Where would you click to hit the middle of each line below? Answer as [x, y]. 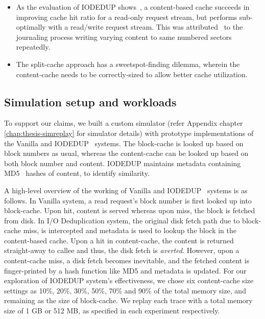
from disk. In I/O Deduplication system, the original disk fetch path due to [122, 220]
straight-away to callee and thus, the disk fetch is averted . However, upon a [122, 250]
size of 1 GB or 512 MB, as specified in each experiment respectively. [112, 311]
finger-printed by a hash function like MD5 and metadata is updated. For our [125, 270]
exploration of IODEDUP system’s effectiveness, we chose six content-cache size [129, 280]
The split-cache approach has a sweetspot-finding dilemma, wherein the [128, 64]
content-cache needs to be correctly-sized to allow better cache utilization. [132, 74]
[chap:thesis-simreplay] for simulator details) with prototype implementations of [129, 133]
